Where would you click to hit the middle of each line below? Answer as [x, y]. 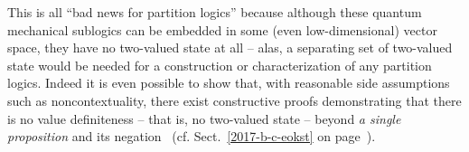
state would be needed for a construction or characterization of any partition [220, 65]
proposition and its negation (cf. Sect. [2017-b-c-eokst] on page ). [192, 136]
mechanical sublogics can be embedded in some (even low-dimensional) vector [222, 29]
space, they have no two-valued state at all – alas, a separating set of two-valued [230, 47]
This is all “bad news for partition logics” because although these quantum [215, 12]
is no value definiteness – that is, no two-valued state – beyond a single [204, 118]
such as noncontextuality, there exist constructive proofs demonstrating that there [234, 100]
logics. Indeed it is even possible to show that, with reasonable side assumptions [229, 83]
